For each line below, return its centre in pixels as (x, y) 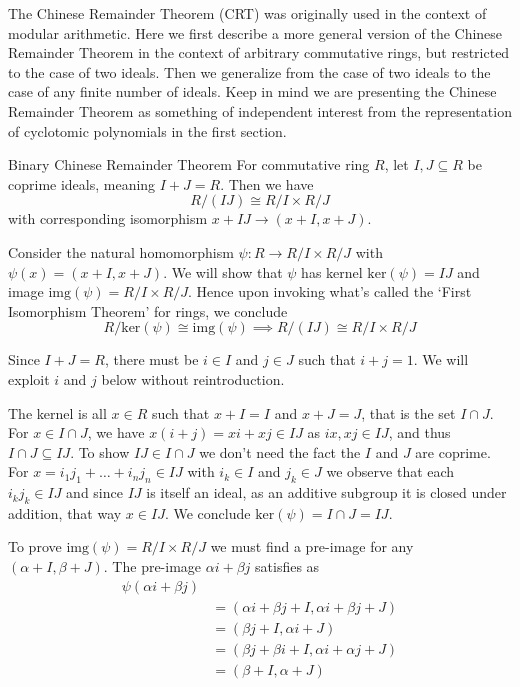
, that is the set (408, 412)
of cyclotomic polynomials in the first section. (147, 130)
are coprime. (453, 451)
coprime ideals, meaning (82, 183)
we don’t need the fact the (280, 451)
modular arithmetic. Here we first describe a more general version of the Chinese (255, 32)
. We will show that (223, 271)
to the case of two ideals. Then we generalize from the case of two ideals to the (249, 71)
